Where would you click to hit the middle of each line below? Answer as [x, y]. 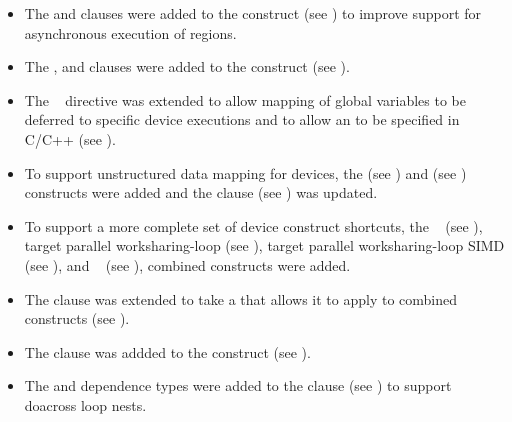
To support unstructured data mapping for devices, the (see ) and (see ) [245, 172]
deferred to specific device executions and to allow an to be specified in [242, 119]
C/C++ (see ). [70, 138]
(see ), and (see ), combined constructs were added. [187, 264]
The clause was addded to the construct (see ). [167, 351]
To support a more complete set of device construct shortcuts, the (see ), [253, 225]
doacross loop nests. [85, 404]
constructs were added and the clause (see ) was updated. [201, 192]
